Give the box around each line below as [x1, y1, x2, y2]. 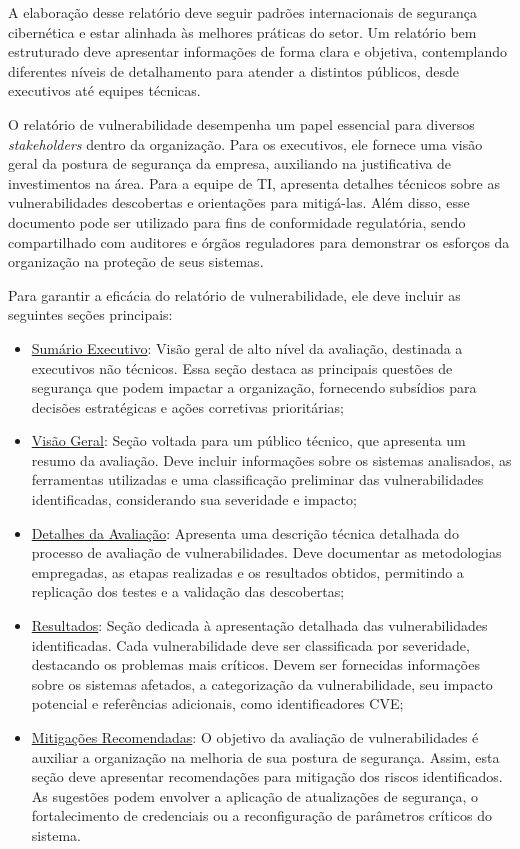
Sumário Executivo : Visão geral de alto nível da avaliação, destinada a [31, 337, 463, 358]
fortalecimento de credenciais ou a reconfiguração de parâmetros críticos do [31, 805, 492, 826]
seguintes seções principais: [8, 304, 173, 325]
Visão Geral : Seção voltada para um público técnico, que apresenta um [31, 430, 466, 451]
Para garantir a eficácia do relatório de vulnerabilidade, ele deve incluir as [8, 284, 461, 305]
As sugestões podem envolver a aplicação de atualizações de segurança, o [31, 785, 478, 806]
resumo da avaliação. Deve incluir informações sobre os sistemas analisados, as [31, 449, 512, 470]
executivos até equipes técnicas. [8, 80, 201, 101]
